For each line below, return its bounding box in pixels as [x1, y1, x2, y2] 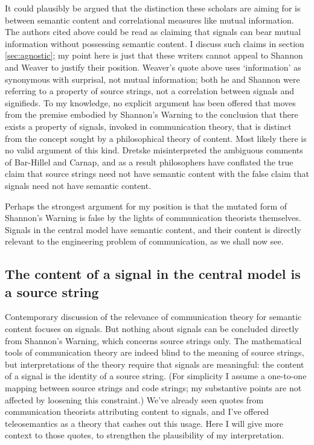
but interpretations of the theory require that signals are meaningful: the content [5, 357, 304, 370]
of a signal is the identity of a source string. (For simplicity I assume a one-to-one [5, 370, 307, 382]
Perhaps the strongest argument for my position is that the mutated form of [5, 199, 287, 212]
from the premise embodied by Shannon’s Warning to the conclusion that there [5, 108, 298, 121]
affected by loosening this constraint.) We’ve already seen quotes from [5, 393, 264, 406]
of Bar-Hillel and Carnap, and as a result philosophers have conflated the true [5, 155, 293, 168]
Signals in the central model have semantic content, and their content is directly [5, 223, 301, 235]
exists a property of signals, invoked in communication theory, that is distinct [5, 120, 292, 132]
